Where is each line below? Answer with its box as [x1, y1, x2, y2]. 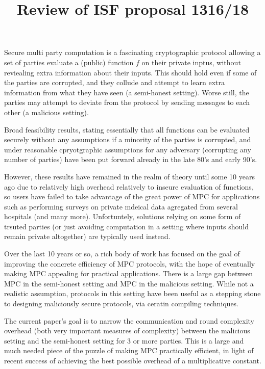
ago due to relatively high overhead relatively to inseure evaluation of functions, [4, 181, 254, 192]
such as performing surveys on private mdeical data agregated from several [4, 201, 238, 212]
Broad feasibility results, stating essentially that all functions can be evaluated [4, 124, 250, 135]
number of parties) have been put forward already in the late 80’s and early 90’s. [4, 154, 257, 165]
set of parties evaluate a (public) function [4, 57, 134, 67]
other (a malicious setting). [4, 107, 89, 117]
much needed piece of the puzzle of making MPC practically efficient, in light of [4, 345, 254, 356]
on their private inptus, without [141, 57, 241, 67]
